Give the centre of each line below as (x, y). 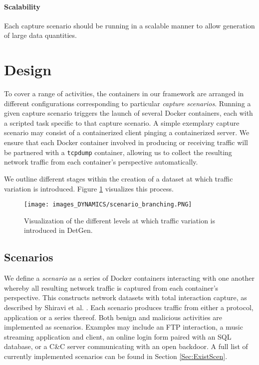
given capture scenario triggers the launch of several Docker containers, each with (129, 113)
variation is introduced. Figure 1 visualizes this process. (89, 188)
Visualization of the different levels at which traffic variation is (120, 220)
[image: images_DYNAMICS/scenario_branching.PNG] (108, 205)
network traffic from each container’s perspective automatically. (101, 162)
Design (28, 70)
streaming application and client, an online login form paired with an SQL (118, 336)
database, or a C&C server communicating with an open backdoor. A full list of (126, 346)
